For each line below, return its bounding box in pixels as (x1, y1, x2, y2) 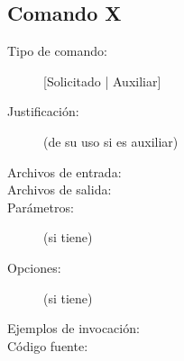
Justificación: (7, 102, 79, 121)
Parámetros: (7, 197, 74, 216)
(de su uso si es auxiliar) (43, 131, 179, 150)
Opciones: (7, 257, 61, 276)
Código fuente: (7, 336, 88, 355)
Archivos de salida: (7, 180, 112, 199)
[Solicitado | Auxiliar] (43, 71, 161, 90)
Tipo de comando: (7, 41, 107, 60)
